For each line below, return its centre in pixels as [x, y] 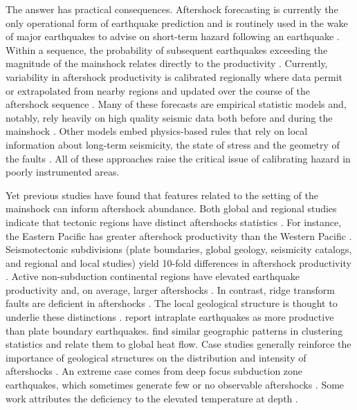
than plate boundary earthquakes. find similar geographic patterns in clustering [174, 330]
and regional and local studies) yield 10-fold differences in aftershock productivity [178, 262]
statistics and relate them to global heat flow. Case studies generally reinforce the [178, 344]
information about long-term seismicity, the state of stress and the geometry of [173, 144]
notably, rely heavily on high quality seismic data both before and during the [169, 117]
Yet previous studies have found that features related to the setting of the [162, 195]
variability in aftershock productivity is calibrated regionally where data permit [174, 76]
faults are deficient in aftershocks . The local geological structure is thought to [172, 303]
